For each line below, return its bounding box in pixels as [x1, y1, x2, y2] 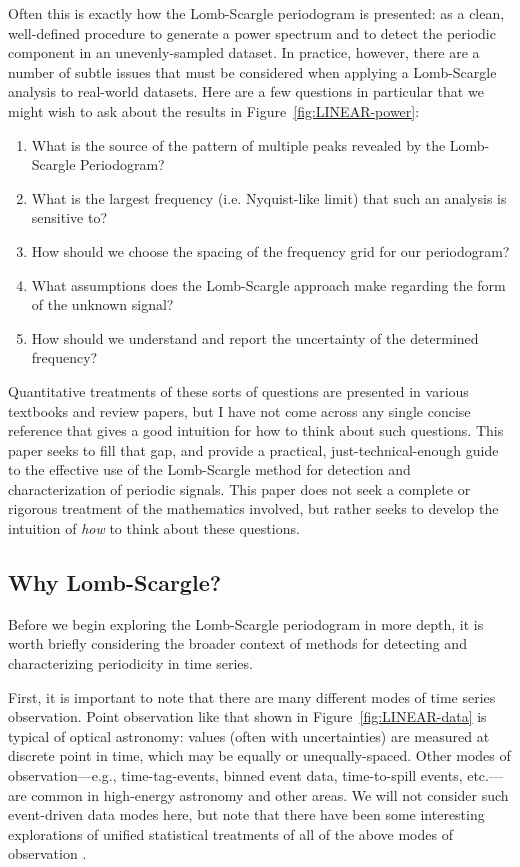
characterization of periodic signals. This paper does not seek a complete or [8, 478, 471, 499]
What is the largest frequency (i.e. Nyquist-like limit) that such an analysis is [31, 187, 507, 208]
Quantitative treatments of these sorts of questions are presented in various [8, 380, 469, 401]
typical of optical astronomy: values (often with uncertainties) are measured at [8, 725, 490, 746]
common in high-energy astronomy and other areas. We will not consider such [31, 784, 509, 805]
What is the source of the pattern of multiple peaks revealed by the [31, 134, 446, 155]
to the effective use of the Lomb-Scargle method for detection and [8, 459, 411, 480]
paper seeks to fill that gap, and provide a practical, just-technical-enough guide [8, 439, 499, 460]
